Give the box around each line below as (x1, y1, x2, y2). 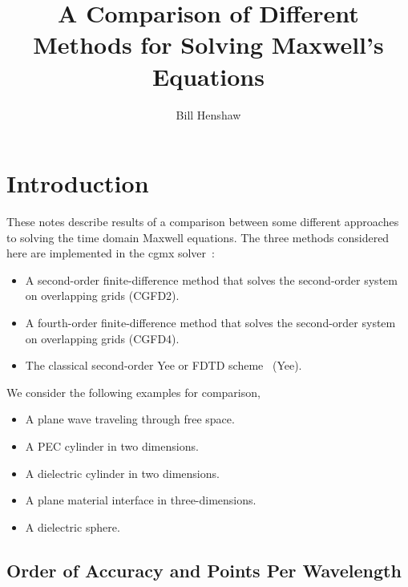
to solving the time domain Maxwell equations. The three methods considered (6, 229, 390, 245)
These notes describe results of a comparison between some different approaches (6, 213, 399, 230)
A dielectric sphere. (25, 518, 120, 535)
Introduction (6, 167, 149, 200)
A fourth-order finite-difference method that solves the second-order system (25, 314, 396, 330)
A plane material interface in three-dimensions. (25, 492, 257, 508)
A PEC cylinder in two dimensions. (25, 437, 199, 454)
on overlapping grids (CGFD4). (25, 330, 180, 346)
